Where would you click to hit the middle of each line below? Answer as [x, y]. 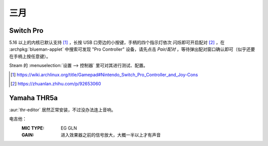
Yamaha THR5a [33, 98]
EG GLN [69, 128]
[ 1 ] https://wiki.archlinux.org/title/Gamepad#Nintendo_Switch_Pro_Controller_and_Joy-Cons [104, 74]
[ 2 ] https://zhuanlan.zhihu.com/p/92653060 [56, 84]
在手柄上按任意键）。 [30, 56]
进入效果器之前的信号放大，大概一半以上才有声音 [111, 135]
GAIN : [28, 135]
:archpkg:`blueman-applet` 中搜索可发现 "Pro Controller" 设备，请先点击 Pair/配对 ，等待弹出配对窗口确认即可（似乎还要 [132, 49]
